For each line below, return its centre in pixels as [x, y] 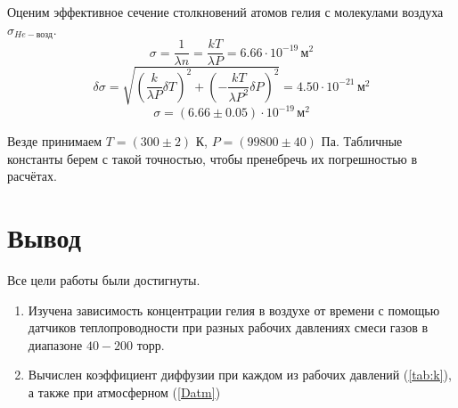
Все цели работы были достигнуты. [104, 280]
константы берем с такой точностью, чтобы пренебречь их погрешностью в [212, 158]
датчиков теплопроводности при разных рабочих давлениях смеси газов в [228, 327]
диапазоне [55, 344]
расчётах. [32, 176]
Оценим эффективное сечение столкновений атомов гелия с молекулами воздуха [225, 12]
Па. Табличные [362, 141]
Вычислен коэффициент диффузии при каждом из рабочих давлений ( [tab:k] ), [240, 375]
